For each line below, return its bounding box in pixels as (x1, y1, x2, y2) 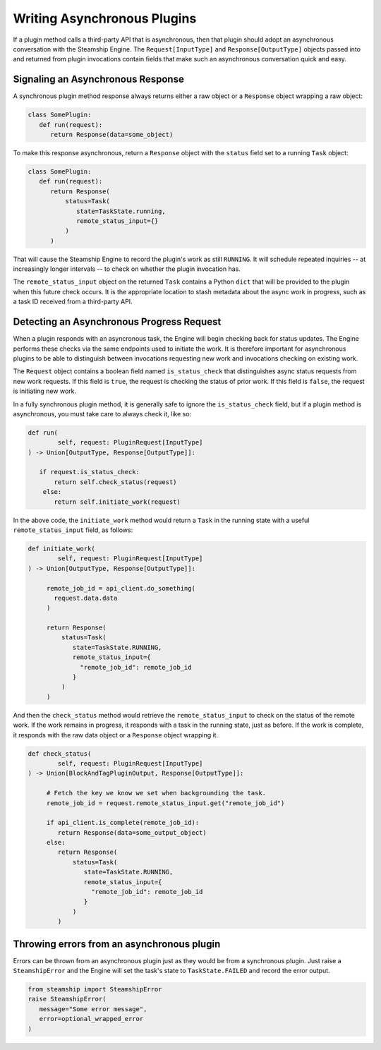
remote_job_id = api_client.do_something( (46, 584, 195, 592)
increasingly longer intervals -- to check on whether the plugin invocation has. (13, 265, 241, 273)
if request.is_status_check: (39, 468, 140, 476)
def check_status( (28, 749, 92, 758)
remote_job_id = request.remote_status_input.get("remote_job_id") (46, 799, 285, 807)
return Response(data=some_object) (50, 131, 174, 138)
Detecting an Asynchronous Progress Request (13, 316, 222, 328)
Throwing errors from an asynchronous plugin (13, 938, 221, 950)
